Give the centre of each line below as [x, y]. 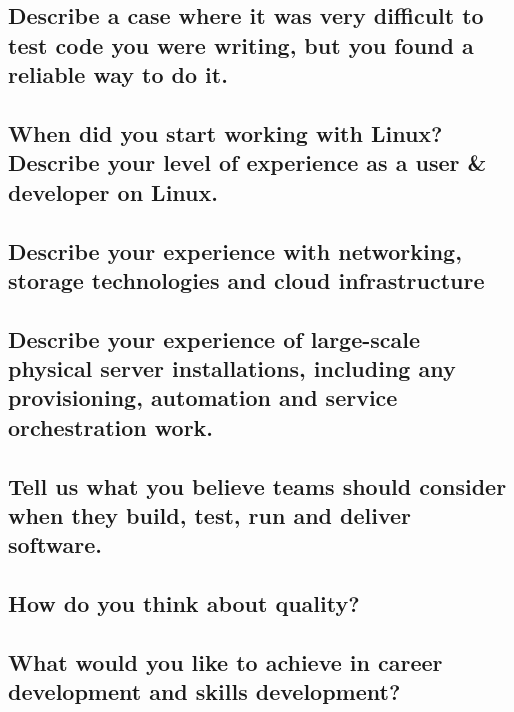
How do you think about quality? [184, 603]
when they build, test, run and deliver [210, 515]
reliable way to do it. [118, 74]
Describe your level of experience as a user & [247, 162]
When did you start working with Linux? [225, 132]
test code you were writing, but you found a [241, 44]
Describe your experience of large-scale [214, 338]
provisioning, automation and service [203, 397]
